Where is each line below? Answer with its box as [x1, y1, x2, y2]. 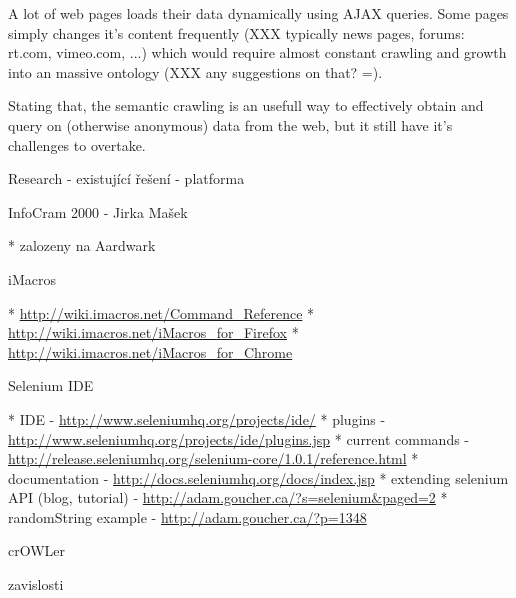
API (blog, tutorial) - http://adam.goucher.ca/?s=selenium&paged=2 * [8, 487, 448, 508]
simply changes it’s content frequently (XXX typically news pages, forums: [8, 22, 465, 43]
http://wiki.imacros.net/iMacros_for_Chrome [8, 341, 293, 362]
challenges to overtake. [8, 134, 146, 155]
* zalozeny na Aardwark [8, 235, 156, 256]
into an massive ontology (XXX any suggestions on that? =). [8, 61, 383, 82]
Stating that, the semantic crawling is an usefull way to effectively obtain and [8, 95, 484, 116]
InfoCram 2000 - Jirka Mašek [8, 201, 188, 222]
